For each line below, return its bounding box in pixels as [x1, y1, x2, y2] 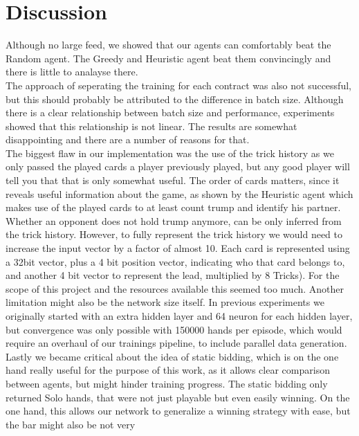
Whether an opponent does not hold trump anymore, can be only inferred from [6, 213, 342, 228]
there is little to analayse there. [6, 64, 138, 79]
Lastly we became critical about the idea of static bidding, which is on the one [6, 349, 339, 363]
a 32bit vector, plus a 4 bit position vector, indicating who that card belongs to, [6, 254, 345, 269]
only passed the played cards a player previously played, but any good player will [6, 159, 350, 174]
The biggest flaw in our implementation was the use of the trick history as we [6, 145, 334, 160]
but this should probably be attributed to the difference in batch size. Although [6, 91, 344, 106]
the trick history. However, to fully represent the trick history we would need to [6, 227, 342, 242]
